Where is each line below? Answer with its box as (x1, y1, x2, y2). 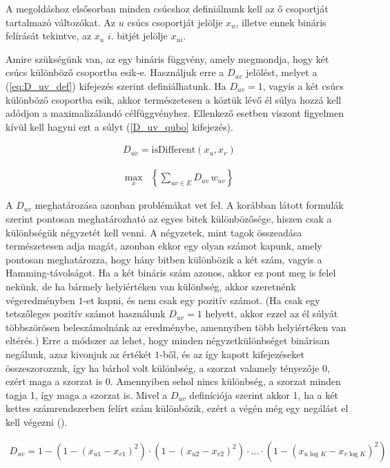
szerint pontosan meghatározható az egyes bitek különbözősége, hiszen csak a (6, 212, 332, 225)
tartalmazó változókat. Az (6, 15, 116, 29)
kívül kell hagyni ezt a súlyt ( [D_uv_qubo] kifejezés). (6, 119, 233, 133)
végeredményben (6, 292, 75, 307)
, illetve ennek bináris (235, 15, 326, 29)
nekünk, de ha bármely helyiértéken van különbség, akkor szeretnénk (6, 279, 296, 293)
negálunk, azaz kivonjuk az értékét (6, 346, 152, 361)
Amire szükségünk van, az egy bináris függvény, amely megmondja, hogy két (6, 51, 329, 66)
